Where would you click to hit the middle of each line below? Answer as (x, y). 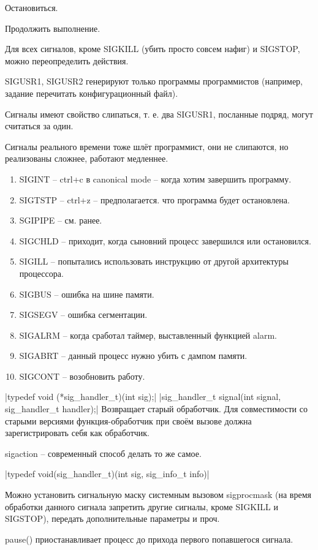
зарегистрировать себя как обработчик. (77, 433)
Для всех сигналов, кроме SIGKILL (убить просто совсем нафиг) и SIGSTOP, (153, 49)
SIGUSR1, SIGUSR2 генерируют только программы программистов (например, (154, 81)
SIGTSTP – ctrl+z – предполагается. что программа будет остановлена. (154, 199)
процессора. (41, 273)
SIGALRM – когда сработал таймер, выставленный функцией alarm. (148, 335)
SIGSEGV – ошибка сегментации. (83, 315)
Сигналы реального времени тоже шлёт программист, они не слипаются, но (147, 146)
